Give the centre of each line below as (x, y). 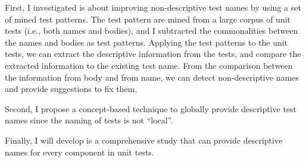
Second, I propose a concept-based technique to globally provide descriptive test (151, 108)
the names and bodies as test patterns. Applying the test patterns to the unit (146, 42)
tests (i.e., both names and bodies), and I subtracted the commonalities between (152, 31)
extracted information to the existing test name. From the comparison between (149, 65)
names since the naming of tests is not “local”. (89, 120)
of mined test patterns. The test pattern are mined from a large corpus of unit (148, 19)
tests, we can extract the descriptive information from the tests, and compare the (153, 54)
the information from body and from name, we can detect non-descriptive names (152, 77)
